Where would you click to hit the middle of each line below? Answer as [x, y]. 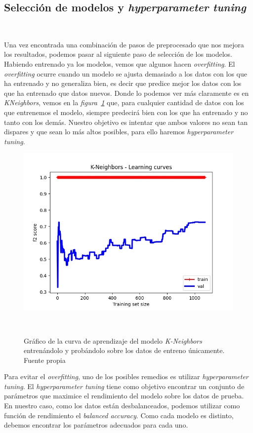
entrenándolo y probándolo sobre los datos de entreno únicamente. [124, 350]
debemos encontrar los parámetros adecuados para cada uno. [96, 425]
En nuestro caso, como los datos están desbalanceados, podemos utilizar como [122, 406]
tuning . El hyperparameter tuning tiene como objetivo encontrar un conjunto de [124, 386]
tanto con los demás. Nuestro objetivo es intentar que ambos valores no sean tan [126, 122]
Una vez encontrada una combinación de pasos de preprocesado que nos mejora [124, 44]
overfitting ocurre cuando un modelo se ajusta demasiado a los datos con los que [126, 73]
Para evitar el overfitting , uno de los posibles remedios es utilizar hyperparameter [126, 376]
